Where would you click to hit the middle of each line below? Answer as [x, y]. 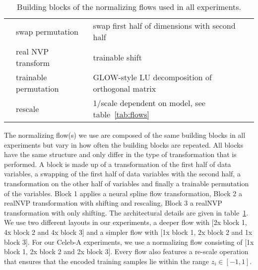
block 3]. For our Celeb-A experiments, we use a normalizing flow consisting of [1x [129, 242]
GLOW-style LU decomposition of [152, 77]
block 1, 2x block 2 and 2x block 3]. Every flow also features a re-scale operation [126, 251]
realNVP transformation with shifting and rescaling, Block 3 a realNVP [113, 203]
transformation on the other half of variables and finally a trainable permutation [127, 183]
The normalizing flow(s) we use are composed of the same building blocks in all [125, 135]
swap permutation [47, 31]
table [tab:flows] [121, 114]
